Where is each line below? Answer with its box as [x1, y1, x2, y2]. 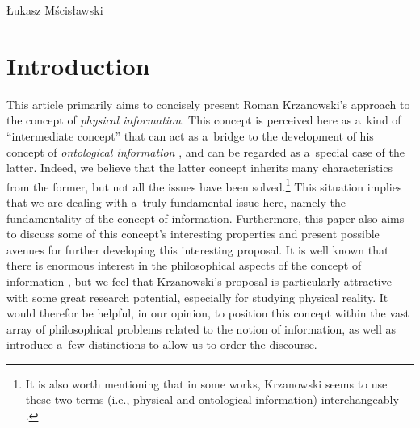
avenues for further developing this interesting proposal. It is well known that [6, 241, 389, 258]
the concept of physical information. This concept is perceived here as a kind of [6, 111, 401, 128]
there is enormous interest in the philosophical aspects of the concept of [6, 257, 362, 274]
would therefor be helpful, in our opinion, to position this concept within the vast [6, 304, 409, 321]
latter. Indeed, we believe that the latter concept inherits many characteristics [6, 159, 393, 176]
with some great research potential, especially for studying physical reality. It [6, 288, 388, 305]
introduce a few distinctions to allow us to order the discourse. [6, 336, 317, 353]
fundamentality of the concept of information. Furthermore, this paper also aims [6, 209, 405, 226]
